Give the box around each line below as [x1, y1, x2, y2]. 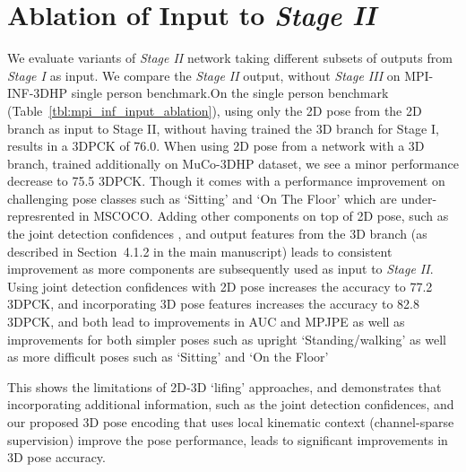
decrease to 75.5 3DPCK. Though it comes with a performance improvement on [7, 171, 445, 190]
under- [401, 188, 437, 207]
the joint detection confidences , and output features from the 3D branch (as [7, 224, 427, 243]
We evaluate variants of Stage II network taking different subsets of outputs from [7, 48, 453, 67]
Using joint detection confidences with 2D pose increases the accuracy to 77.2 [7, 276, 433, 295]
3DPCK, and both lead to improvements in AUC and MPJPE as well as [7, 312, 405, 331]
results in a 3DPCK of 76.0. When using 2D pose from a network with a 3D [7, 136, 425, 155]
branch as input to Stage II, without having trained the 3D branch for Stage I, [7, 118, 439, 137]
